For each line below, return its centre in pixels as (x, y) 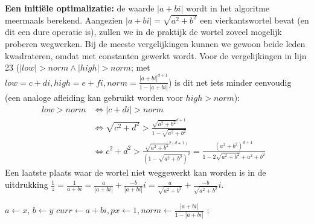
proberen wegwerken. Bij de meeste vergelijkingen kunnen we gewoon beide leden (155, 44)
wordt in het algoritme (228, 8)
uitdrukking (27, 184)
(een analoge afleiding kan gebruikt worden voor (94, 98)
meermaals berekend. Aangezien (64, 20)
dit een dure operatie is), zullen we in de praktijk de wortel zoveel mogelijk (143, 32)
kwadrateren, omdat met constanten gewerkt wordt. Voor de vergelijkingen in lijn (156, 55)
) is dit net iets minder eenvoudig (230, 82)
